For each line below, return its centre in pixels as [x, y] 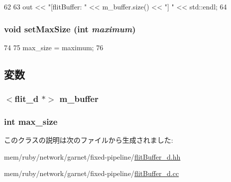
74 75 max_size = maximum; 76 [54, 47]
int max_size [31, 121]
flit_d [27, 99]
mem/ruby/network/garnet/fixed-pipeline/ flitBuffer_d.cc [92, 173]
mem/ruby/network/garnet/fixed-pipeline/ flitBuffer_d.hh [92, 156]
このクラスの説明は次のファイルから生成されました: [89, 140]
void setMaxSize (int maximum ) [70, 29]
